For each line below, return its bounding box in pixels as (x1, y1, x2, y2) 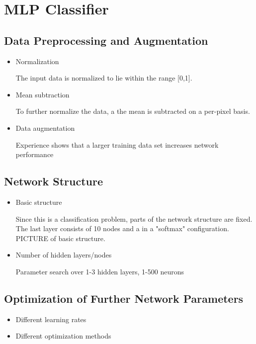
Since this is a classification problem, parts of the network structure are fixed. (15, 213, 253, 224)
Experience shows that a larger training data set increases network (15, 139, 219, 150)
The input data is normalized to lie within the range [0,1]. (15, 73, 192, 83)
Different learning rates (15, 314, 86, 324)
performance (15, 149, 54, 160)
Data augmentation (15, 122, 75, 133)
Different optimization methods (15, 331, 111, 341)
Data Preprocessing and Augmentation (4, 32, 208, 48)
